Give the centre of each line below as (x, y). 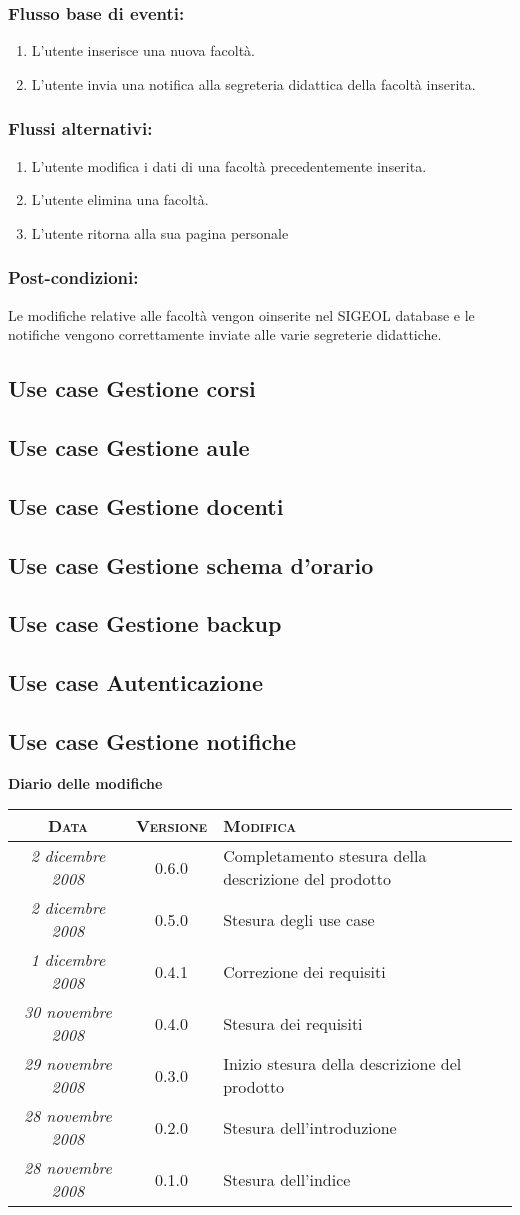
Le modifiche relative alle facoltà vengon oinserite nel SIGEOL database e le (241, 314)
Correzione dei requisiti (304, 971)
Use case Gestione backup (145, 623)
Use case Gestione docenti (146, 505)
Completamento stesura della (325, 856)
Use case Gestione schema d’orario (191, 564)
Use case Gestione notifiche (152, 740)
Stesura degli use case (299, 919)
